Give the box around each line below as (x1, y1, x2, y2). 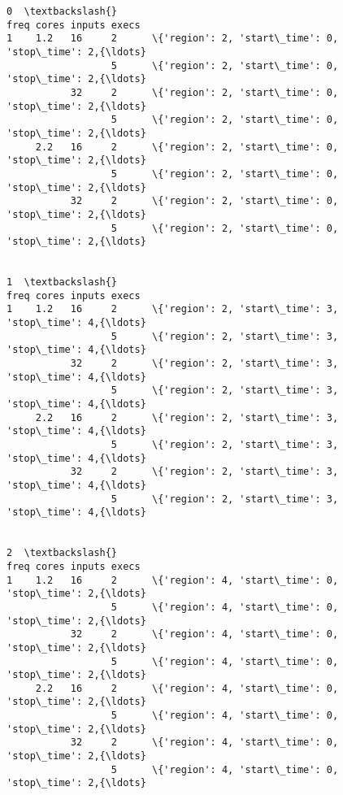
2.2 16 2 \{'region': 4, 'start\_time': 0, (35, 682, 339, 694)
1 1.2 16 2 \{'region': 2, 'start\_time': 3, (7, 303, 339, 315)
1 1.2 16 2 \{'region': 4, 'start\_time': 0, (7, 574, 339, 586)
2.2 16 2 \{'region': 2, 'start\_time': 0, (35, 141, 339, 153)
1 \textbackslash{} (7, 276, 118, 289)
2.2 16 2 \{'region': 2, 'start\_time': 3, (35, 411, 339, 424)
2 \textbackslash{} (7, 547, 118, 559)
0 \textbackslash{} (7, 6, 118, 17)
